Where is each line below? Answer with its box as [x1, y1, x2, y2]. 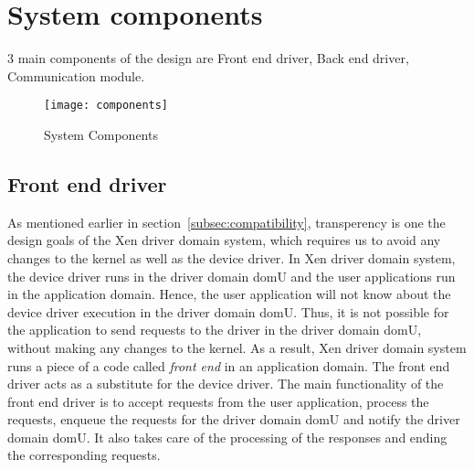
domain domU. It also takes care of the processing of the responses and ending [7, 427, 448, 446]
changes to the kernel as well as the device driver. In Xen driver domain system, [7, 248, 456, 267]
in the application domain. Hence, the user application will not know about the [7, 284, 451, 304]
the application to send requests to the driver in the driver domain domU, [7, 320, 422, 339]
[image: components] [44, 99, 169, 112]
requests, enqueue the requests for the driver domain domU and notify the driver [7, 410, 460, 429]
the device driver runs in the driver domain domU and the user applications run [7, 266, 456, 285]
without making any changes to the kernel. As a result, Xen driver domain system [7, 337, 467, 357]
